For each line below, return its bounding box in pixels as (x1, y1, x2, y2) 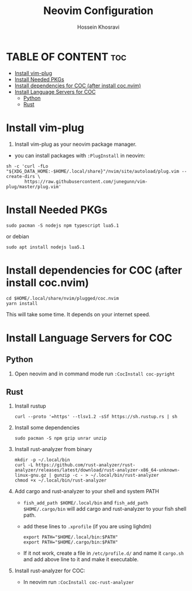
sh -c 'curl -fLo (6, 163, 49, 169)
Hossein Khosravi (77, 23, 120, 30)
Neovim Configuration (43, 4, 154, 18)
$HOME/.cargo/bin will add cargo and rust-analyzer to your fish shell (23, 505, 187, 513)
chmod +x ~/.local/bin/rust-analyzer (14, 477, 107, 484)
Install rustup (14, 402, 46, 409)
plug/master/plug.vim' (6, 183, 61, 190)
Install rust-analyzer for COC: (14, 567, 85, 575)
